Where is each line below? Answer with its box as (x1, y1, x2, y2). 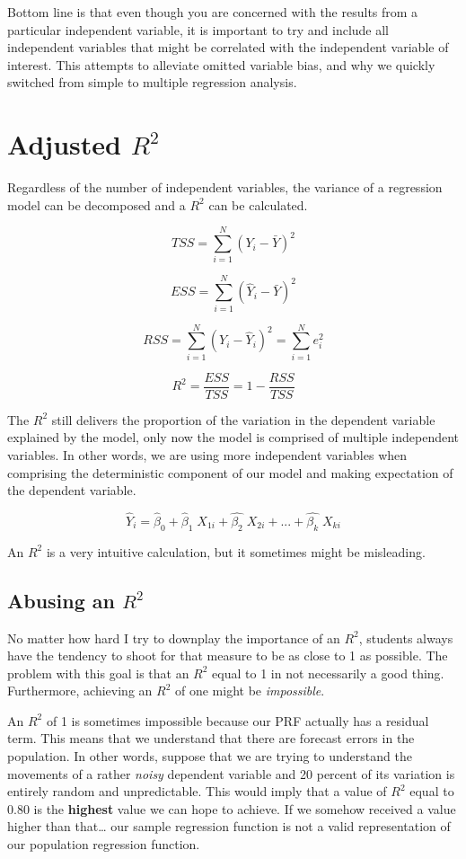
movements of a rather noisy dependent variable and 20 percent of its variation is (7, 764, 455, 783)
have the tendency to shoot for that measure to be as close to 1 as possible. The (7, 646, 448, 665)
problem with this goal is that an (7, 663, 189, 682)
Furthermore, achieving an (7, 681, 153, 700)
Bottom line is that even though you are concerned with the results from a (7, 3, 418, 21)
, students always (358, 628, 453, 647)
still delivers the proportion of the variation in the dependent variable (51, 410, 435, 429)
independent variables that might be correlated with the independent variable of (7, 38, 449, 57)
